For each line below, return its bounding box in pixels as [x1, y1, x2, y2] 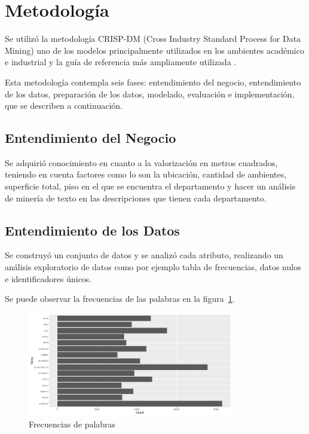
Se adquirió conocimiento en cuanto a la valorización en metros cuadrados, [5, 156, 278, 169]
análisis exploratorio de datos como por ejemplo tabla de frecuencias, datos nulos [5, 261, 301, 273]
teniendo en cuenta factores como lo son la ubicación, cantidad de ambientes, [5, 168, 287, 181]
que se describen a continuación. [5, 99, 123, 112]
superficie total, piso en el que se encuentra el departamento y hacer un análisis [5, 180, 296, 192]
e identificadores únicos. [5, 272, 92, 285]
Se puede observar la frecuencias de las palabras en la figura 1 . [5, 292, 235, 305]
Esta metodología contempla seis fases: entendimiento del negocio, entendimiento [5, 75, 301, 88]
